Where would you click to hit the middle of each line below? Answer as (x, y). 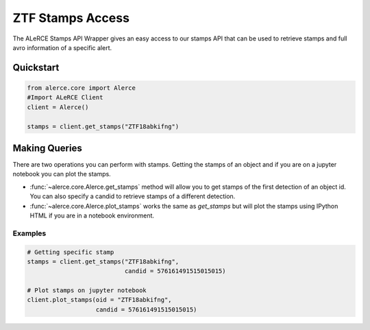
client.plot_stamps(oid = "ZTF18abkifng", (99, 300)
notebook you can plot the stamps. (62, 174)
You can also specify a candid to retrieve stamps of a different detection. (133, 196)
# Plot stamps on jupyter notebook (87, 291)
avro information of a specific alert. (62, 47)
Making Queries (47, 148)
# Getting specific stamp (71, 252)
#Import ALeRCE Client (65, 97)
